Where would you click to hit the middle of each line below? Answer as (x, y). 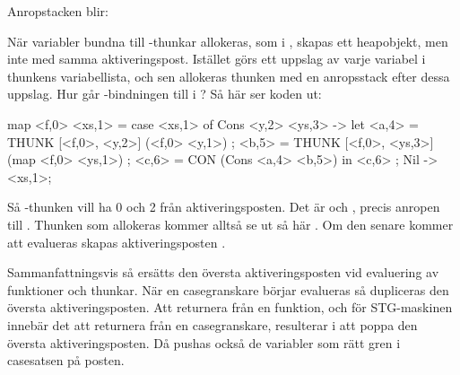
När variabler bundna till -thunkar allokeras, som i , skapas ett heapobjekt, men (228, 41)
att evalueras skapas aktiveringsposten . (117, 242)
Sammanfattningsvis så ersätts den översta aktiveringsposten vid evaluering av (223, 272)
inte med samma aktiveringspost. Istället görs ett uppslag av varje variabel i (217, 59)
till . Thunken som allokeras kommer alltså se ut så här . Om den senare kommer (230, 224)
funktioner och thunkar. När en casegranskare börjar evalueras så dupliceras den (228, 289)
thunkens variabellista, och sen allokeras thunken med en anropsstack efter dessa (229, 76)
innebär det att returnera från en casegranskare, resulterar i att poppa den (213, 324)
